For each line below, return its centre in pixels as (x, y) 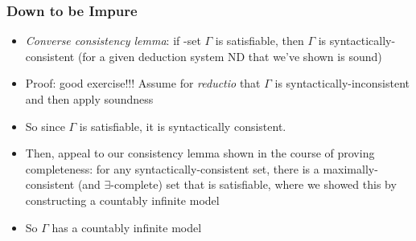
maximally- (350, 168)
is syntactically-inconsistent (342, 83)
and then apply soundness (89, 99)
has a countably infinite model (127, 227)
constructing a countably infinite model (122, 200)
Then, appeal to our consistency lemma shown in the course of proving (200, 153)
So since (45, 126)
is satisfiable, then (259, 41)
